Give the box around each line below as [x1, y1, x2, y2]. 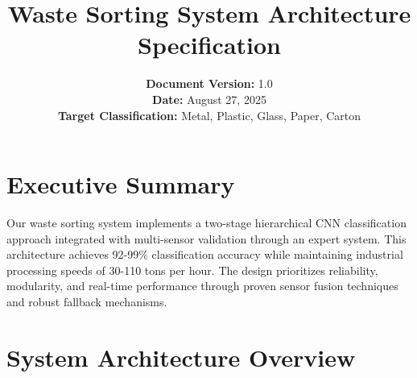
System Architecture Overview [6, 340, 356, 373]
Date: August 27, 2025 [152, 90, 266, 107]
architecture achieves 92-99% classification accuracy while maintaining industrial [6, 246, 403, 263]
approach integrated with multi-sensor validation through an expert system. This [6, 230, 407, 247]
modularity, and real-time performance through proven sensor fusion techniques [6, 277, 398, 294]
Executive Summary [6, 168, 235, 201]
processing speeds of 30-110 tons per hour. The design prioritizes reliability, [6, 261, 378, 278]
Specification [138, 28, 281, 61]
